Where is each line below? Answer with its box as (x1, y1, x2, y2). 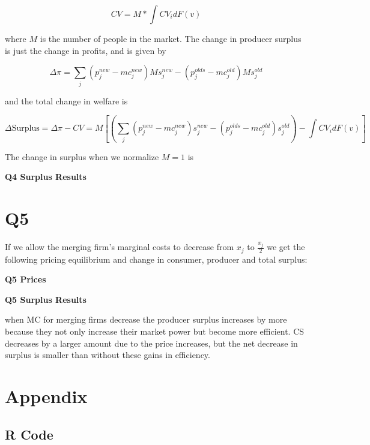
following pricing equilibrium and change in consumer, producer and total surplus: (5, 252, 308, 265)
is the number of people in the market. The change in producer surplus (40, 32, 302, 44)
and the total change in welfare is (5, 94, 128, 107)
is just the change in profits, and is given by (5, 44, 166, 56)
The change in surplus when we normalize (5, 150, 159, 163)
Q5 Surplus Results (5, 293, 86, 305)
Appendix (5, 383, 88, 408)
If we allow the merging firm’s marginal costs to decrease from (5, 240, 234, 253)
